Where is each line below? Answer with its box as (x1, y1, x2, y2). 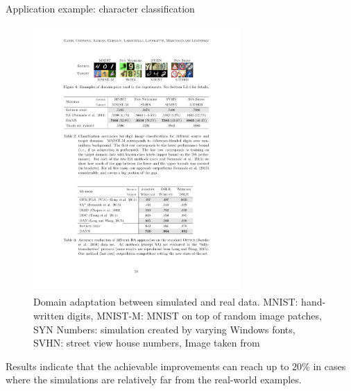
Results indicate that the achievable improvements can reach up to (6, 358, 289, 373)
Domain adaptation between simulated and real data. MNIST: (33, 294, 298, 309)
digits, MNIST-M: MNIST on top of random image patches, (67, 308, 322, 322)
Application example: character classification (6, 1, 195, 15)
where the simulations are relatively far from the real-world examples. (6, 372, 302, 387)
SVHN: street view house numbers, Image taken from (33, 335, 260, 350)
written (33, 308, 65, 322)
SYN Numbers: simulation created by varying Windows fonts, (33, 322, 296, 336)
